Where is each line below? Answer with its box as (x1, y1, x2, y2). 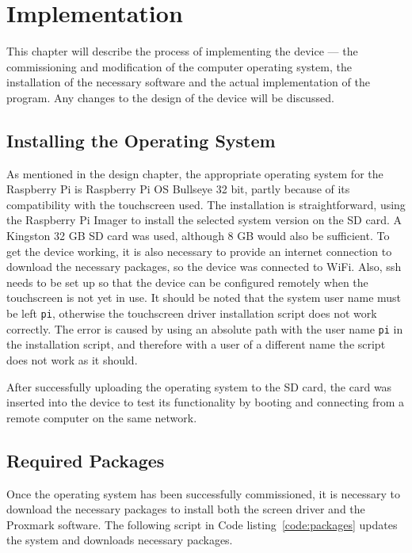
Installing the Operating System (6, 128, 276, 152)
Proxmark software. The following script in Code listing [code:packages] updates (6, 516, 398, 532)
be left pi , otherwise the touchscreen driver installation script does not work (6, 305, 377, 322)
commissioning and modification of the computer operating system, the (6, 58, 352, 74)
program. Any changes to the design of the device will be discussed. (6, 89, 334, 105)
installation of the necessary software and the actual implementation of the (6, 74, 370, 90)
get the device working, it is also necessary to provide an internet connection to (6, 242, 392, 259)
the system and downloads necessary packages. (6, 532, 233, 548)
